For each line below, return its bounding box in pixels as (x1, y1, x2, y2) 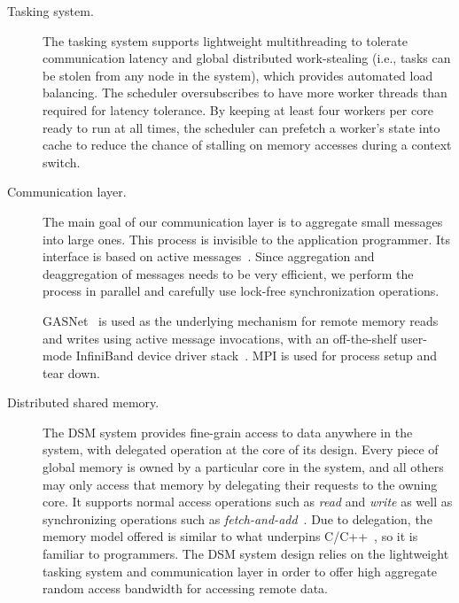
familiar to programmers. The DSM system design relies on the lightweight (43, 545, 449, 563)
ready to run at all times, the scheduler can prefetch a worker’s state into (43, 118, 440, 136)
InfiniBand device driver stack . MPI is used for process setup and (75, 346, 438, 365)
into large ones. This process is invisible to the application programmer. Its (43, 229, 450, 248)
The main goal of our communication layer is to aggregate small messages (43, 212, 443, 230)
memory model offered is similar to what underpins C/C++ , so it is (43, 527, 418, 545)
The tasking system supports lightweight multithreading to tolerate (43, 31, 408, 50)
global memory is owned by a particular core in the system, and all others (43, 458, 444, 476)
